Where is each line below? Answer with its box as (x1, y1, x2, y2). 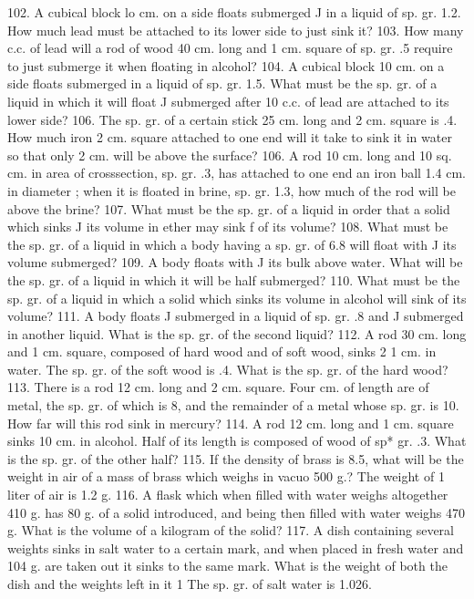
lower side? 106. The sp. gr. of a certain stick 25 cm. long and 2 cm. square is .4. (7, 109, 458, 129)
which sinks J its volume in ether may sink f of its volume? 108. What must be (7, 217, 448, 236)
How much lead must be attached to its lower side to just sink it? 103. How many (7, 20, 464, 39)
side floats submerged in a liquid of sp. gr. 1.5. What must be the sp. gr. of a (7, 74, 438, 93)
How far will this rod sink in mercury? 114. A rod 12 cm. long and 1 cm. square (7, 413, 454, 432)
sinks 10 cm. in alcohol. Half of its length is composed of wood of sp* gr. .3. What (7, 431, 467, 450)
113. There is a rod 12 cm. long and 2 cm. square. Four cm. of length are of (7, 377, 429, 397)
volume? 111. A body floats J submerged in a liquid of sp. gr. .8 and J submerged (7, 306, 464, 325)
